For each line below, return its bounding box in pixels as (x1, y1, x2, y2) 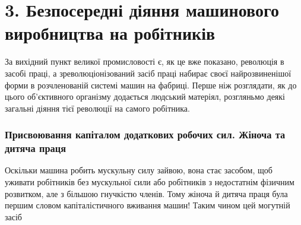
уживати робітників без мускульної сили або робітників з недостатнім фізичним (5, 176, 294, 188)
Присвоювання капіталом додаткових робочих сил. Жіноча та (5, 127, 286, 142)
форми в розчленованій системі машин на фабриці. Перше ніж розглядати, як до (5, 78, 297, 91)
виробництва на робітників (5, 21, 216, 45)
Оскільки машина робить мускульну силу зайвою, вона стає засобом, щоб (5, 164, 273, 176)
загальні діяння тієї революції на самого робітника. (5, 102, 190, 114)
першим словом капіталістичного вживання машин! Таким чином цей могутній (5, 199, 290, 211)
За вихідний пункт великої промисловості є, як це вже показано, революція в (5, 55, 284, 68)
